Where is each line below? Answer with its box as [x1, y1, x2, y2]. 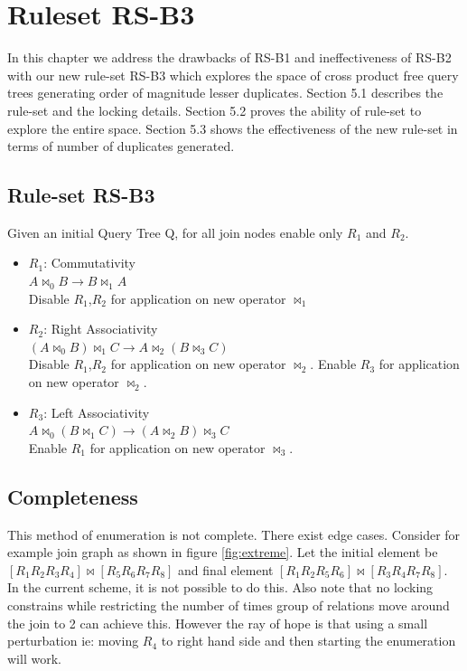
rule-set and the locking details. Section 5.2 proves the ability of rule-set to [7, 100, 422, 119]
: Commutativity [43, 253, 136, 272]
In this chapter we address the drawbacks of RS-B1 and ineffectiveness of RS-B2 [7, 48, 452, 67]
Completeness [7, 482, 138, 510]
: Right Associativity [43, 319, 158, 338]
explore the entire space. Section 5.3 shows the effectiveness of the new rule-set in [7, 118, 458, 137]
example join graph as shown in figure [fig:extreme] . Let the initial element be [7, 543, 438, 562]
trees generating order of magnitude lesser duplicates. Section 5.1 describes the [7, 83, 444, 102]
